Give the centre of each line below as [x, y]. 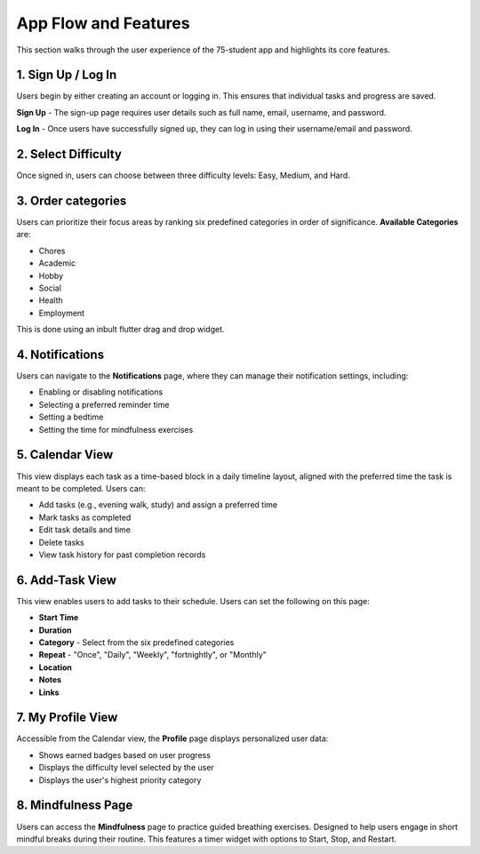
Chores [52, 251]
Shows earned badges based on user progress [124, 754]
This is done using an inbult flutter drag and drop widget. [121, 330]
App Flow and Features [103, 23]
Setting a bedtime [71, 417]
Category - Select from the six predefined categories [136, 642]
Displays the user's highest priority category [120, 780]
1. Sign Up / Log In [67, 75]
